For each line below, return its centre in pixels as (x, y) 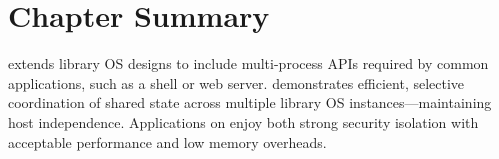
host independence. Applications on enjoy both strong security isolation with (243, 121)
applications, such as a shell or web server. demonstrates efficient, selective (236, 82)
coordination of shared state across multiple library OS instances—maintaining (250, 102)
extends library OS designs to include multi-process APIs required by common (248, 63)
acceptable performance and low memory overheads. (167, 141)
